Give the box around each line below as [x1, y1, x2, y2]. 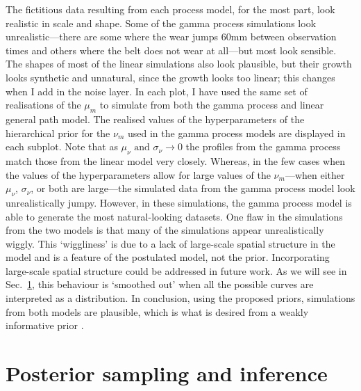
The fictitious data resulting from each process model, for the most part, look [6, 2, 335, 16]
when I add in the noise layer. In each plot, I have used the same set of [6, 83, 308, 98]
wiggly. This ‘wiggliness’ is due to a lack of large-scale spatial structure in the [6, 236, 335, 250]
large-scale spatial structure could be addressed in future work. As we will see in [6, 263, 347, 278]
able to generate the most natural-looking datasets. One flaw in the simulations [6, 209, 343, 223]
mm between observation [230, 29, 337, 44]
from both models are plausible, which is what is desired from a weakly [6, 304, 309, 319]
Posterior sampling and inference [6, 359, 328, 388]
